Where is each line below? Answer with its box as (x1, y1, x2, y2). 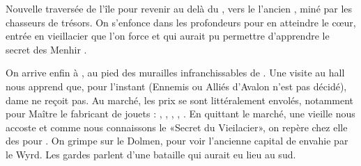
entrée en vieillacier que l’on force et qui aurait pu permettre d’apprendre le (6, 28, 330, 43)
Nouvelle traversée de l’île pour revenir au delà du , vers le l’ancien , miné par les (6, 1, 353, 15)
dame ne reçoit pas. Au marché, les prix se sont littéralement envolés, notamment (6, 92, 354, 107)
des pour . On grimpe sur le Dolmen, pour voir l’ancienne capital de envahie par (6, 133, 348, 148)
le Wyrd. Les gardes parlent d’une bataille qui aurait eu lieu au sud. (6, 147, 296, 161)
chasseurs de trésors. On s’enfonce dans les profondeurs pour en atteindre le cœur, (6, 15, 356, 29)
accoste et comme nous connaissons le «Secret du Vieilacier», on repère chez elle (6, 119, 348, 134)
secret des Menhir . (6, 42, 87, 56)
